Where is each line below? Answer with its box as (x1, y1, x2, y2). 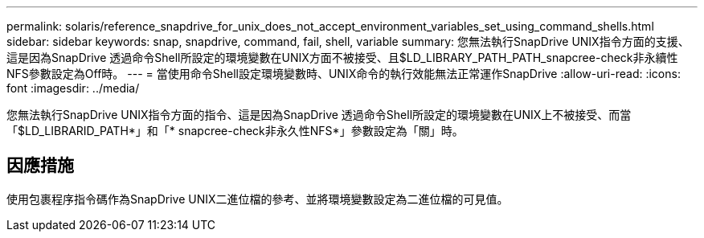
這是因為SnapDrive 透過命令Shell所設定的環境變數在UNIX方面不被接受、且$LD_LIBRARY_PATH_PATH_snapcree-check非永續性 (6, 51, 678, 64)
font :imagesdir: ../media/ (6, 81, 140, 95)
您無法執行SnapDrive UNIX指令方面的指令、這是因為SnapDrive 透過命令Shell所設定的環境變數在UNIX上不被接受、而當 (6, 108, 632, 121)
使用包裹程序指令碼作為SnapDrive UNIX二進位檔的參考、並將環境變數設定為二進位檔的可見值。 (6, 191, 509, 206)
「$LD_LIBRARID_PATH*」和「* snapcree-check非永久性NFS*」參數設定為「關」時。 (6, 124, 464, 137)
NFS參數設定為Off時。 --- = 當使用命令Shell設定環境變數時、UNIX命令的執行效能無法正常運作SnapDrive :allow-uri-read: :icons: (6, 67, 681, 80)
